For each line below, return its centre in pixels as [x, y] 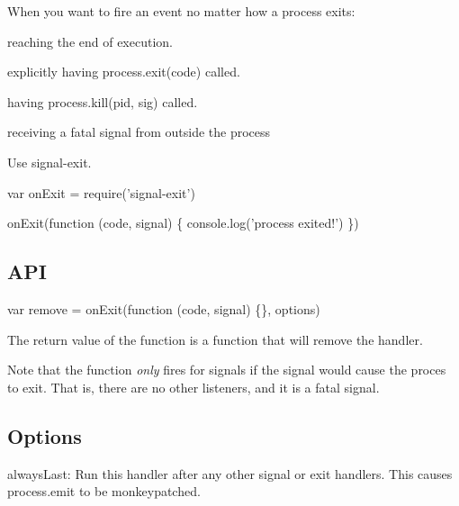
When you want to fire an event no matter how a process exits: [181, 11]
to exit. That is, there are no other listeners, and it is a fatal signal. [193, 387]
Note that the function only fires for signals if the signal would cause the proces [227, 370]
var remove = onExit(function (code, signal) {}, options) [164, 308]
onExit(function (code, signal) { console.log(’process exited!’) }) [183, 223]
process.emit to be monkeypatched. [104, 491]
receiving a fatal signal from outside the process [139, 132]
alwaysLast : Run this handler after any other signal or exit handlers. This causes [230, 473]
